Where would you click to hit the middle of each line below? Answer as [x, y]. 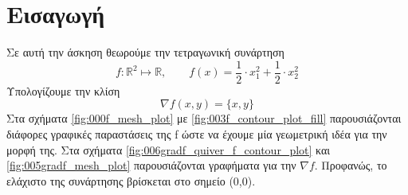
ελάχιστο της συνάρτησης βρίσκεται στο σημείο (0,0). [131, 180]
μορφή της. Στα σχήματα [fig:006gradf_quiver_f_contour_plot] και [169, 149]
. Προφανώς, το [351, 165]
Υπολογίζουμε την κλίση [63, 90]
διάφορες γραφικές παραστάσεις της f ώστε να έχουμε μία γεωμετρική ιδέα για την [197, 133]
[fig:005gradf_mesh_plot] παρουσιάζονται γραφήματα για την [151, 165]
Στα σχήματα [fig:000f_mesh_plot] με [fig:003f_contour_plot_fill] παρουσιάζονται [204, 118]
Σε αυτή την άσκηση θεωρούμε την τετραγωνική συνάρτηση [145, 52]
